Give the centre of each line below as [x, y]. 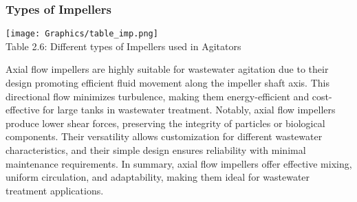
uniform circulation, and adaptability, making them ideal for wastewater [158, 177]
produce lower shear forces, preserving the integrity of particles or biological [165, 123]
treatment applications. [55, 190]
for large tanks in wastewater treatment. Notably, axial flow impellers [189, 110]
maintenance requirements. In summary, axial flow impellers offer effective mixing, [179, 163]
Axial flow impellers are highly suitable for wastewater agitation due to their [167, 69]
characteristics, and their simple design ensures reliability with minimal [156, 150]
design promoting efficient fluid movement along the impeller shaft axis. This [167, 83]
